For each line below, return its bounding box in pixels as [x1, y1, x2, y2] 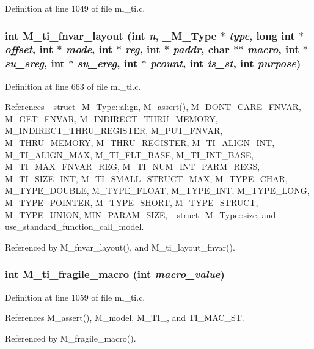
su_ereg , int [77, 56, 138, 71]
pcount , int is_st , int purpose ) [150, 56, 301, 71]
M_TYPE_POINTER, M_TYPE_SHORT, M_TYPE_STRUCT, [5, 196, 258, 208]
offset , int [5, 42, 53, 57]
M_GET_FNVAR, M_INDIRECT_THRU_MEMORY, [5, 112, 218, 125]
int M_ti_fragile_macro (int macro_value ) [5, 266, 225, 282]
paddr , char [173, 42, 230, 57]
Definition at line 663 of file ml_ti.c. [5, 79, 141, 92]
